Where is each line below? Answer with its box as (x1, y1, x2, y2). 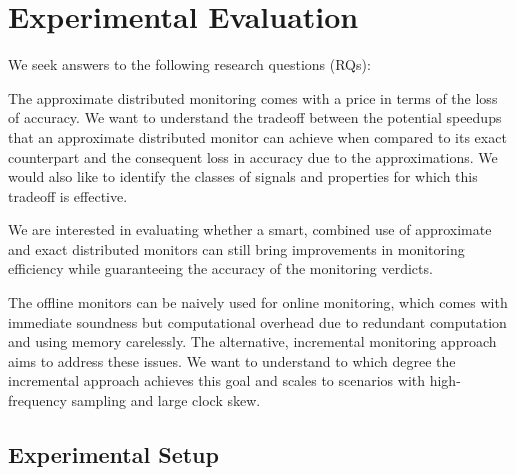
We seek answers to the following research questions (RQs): (8, 54, 371, 75)
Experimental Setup (8, 439, 219, 470)
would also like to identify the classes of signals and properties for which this (8, 166, 478, 187)
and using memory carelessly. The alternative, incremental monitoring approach (8, 331, 497, 352)
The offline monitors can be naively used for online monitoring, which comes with (8, 292, 508, 313)
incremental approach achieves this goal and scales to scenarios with (8, 370, 426, 391)
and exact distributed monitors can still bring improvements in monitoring (8, 238, 465, 259)
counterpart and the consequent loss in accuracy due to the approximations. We (8, 146, 498, 167)
